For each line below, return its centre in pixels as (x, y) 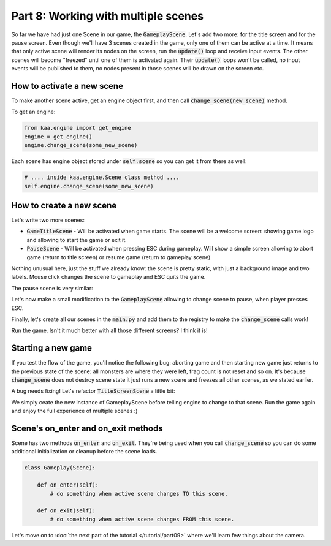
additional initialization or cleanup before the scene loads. (84, 452)
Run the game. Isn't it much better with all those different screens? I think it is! (109, 330)
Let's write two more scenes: (48, 220)
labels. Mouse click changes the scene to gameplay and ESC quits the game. (108, 277)
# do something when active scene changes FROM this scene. (142, 519)
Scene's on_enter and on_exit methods (87, 428)
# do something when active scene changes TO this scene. (139, 494)
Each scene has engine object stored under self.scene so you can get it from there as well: (129, 161)
